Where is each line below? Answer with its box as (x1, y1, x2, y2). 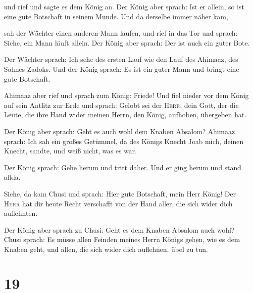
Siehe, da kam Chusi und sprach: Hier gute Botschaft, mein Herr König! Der (4, 188, 236, 198)
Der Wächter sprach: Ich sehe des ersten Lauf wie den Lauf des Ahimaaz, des (4, 54, 238, 64)
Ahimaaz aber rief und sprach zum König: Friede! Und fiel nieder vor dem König (4, 90, 249, 100)
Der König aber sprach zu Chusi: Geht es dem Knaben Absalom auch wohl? (4, 224, 235, 235)
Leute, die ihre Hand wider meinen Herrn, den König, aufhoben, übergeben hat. (4, 109, 247, 120)
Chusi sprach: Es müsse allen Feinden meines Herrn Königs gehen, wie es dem (4, 234, 240, 244)
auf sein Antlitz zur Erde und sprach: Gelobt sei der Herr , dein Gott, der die (4, 99, 239, 110)
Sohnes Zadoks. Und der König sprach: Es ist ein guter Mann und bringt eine (4, 63, 239, 74)
